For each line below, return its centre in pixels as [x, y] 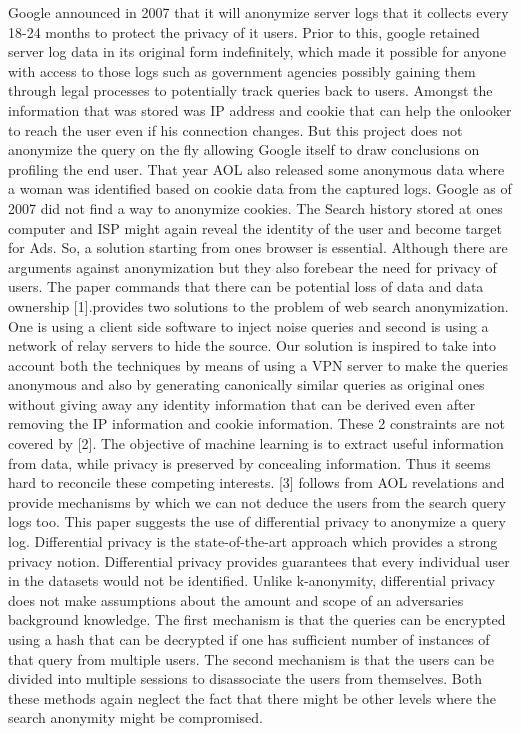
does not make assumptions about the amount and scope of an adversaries [236, 599]
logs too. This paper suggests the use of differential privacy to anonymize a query [257, 521]
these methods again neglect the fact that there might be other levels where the [252, 697]
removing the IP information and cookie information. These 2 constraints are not [256, 423]
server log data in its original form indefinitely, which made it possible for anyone [257, 51]
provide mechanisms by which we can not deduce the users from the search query [257, 501]
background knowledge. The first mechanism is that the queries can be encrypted [257, 619]
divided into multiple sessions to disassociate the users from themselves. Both [245, 678]
